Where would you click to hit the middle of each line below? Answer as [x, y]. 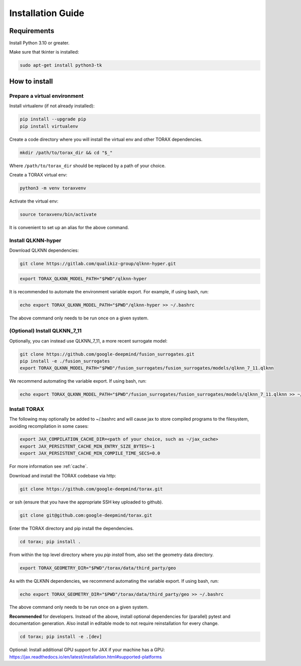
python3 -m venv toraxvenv [53, 188]
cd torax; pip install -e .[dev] [61, 637]
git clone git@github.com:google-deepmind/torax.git [86, 515]
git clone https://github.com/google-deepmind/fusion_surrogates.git [107, 354]
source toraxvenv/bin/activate [58, 214]
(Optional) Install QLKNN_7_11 [46, 331]
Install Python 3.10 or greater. [39, 43]
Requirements [32, 31]
